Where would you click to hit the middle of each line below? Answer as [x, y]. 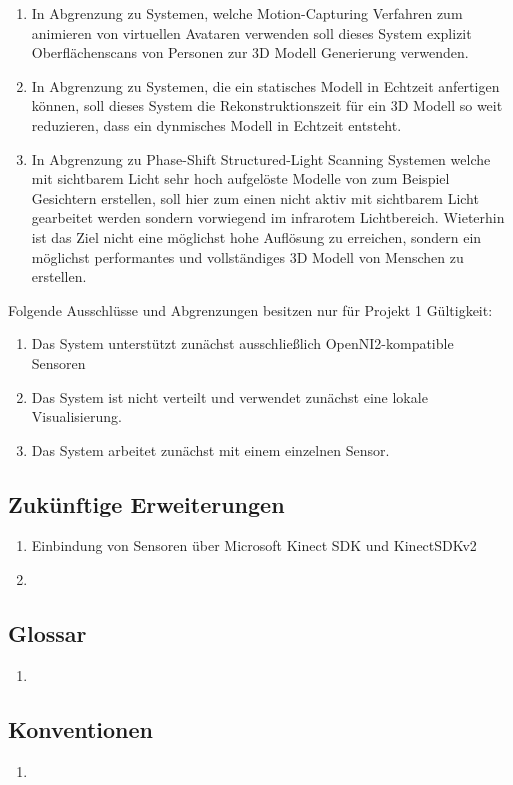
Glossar [47, 633]
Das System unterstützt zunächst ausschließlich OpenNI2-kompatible [242, 343]
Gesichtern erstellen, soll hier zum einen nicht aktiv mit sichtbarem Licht [255, 197]
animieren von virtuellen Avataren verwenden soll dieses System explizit [251, 32]
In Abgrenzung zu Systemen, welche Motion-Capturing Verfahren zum [247, 13]
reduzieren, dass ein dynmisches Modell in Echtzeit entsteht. [216, 124]
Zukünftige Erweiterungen [146, 503]
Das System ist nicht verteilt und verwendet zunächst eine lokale [229, 396]
